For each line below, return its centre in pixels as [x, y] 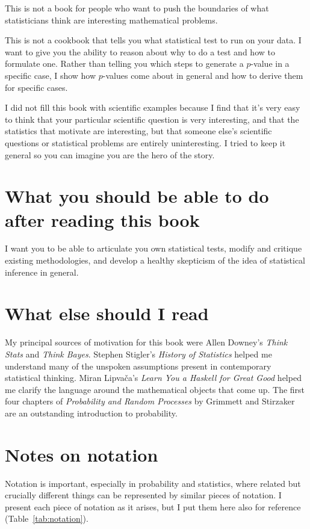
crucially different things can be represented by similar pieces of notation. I [143, 495]
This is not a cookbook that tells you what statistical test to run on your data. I [153, 40]
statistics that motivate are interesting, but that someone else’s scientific [138, 131]
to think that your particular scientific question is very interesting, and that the [152, 119]
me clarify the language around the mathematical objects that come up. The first [155, 389]
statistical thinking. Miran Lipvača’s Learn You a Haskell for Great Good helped [153, 378]
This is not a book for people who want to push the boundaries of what [137, 8]
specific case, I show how [51, 75]
